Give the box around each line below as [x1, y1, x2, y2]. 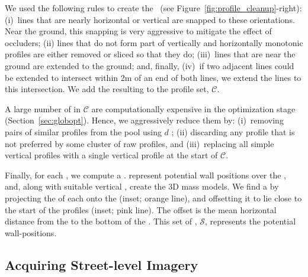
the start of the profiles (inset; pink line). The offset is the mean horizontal [5, 203, 277, 216]
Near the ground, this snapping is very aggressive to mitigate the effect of [5, 25, 272, 37]
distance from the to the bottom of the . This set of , [5, 215, 197, 227]
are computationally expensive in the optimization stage [91, 102, 296, 115]
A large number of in [5, 102, 81, 115]
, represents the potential [205, 215, 296, 227]
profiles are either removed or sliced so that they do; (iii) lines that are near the [5, 48, 296, 60]
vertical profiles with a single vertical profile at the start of [5, 149, 218, 161]
